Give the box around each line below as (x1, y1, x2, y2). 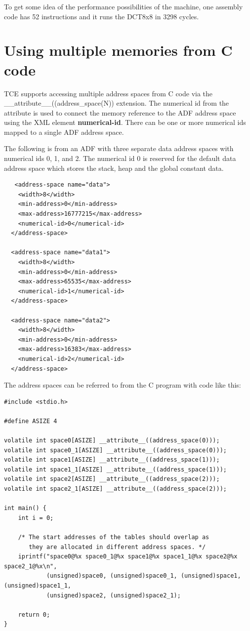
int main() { (4, 505, 46, 512)
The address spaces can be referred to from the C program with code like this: (4, 380, 241, 390)
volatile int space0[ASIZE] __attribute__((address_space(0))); (4, 437, 220, 444)
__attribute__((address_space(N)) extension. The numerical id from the (4, 98, 229, 108)
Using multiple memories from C (4, 40, 233, 60)
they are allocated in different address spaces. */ (29, 543, 206, 551)
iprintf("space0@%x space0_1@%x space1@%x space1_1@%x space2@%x (18, 553, 238, 560)
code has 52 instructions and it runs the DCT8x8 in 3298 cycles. (4, 11, 199, 21)
